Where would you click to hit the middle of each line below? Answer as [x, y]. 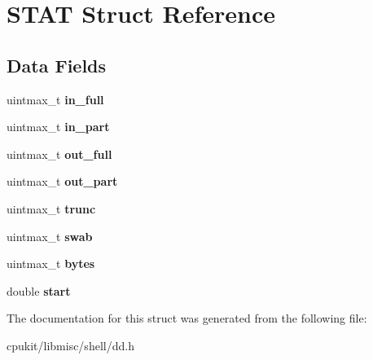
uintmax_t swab [50, 236]
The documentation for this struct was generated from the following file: [187, 318]
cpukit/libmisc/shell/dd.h [70, 345]
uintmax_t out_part [62, 181]
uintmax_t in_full [55, 99]
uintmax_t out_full [59, 154]
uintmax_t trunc [51, 208]
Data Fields [57, 65]
